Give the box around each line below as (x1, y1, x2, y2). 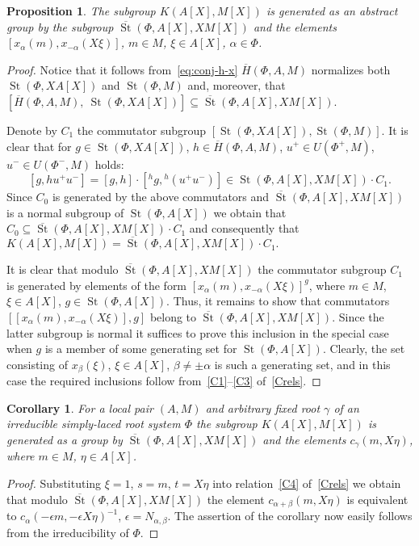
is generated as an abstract (266, 2, 398, 19)
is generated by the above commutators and (52, 188, 270, 205)
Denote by (6, 121, 57, 138)
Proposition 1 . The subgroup (6, 2, 156, 19)
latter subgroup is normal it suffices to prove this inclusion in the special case (6, 324, 389, 341)
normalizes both (311, 61, 391, 78)
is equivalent (346, 490, 409, 507)
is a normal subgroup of (6, 204, 124, 220)
